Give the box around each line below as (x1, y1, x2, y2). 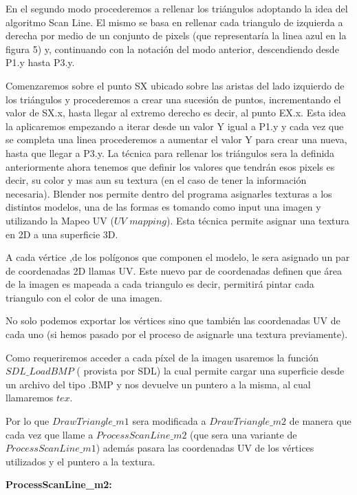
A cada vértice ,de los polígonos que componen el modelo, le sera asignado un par (6, 250, 350, 264)
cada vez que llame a (6, 427, 94, 441)
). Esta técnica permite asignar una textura (166, 213, 349, 227)
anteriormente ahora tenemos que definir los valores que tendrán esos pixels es (6, 159, 335, 173)
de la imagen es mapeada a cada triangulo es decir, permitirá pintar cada (6, 277, 314, 291)
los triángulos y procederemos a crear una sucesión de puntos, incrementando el (6, 92, 341, 106)
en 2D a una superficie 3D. (6, 227, 118, 241)
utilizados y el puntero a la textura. (6, 454, 155, 468)
